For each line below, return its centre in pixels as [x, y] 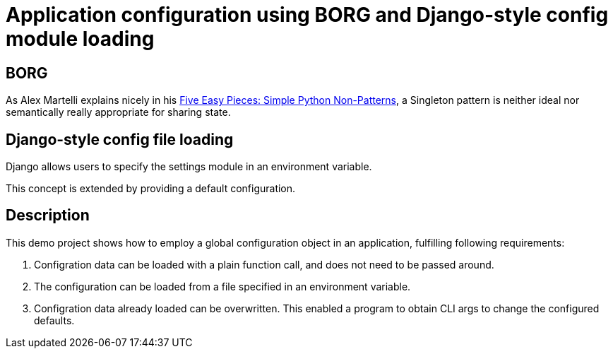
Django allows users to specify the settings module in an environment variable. [189, 167]
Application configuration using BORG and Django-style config [307, 15]
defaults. [54, 320]
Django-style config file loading [120, 139]
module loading [80, 39]
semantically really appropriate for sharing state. [118, 112]
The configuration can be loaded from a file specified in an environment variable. [222, 286]
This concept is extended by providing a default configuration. [151, 189]
